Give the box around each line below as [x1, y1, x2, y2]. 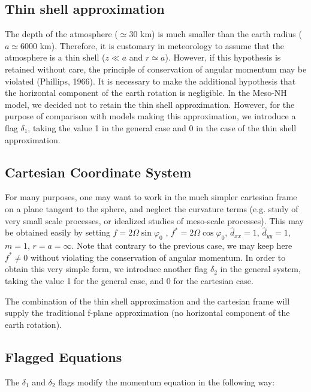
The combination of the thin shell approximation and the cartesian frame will [5, 294, 290, 307]
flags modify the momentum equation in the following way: [58, 375, 275, 388]
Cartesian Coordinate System [5, 162, 192, 181]
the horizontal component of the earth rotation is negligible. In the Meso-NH [5, 86, 287, 99]
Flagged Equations [5, 347, 122, 366]
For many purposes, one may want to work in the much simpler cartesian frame [5, 191, 297, 203]
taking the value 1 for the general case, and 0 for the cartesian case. [5, 274, 253, 287]
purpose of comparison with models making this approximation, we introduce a [5, 110, 296, 122]
